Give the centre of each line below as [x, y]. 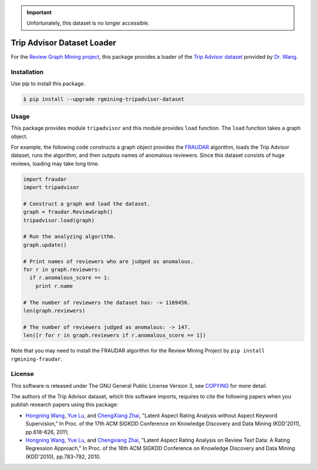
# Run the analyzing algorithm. [70, 237]
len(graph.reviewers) [54, 310]
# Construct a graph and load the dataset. [87, 204]
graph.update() [45, 245]
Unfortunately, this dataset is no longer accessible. [88, 23]
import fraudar [45, 179]
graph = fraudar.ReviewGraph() [68, 212]
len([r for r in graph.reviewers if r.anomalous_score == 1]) [114, 335]
